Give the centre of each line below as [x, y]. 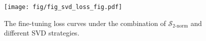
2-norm [180, 26]
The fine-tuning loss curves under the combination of [85, 23]
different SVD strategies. [42, 33]
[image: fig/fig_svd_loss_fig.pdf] [63, 7]
